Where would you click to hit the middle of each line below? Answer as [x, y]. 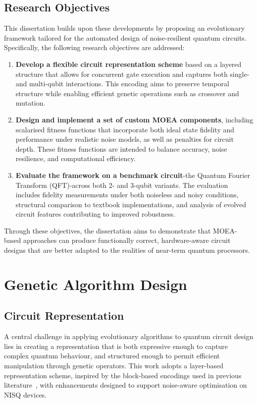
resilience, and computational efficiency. [76, 158]
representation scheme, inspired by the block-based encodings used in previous [123, 375]
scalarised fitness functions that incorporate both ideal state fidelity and [125, 129]
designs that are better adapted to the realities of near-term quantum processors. [127, 250]
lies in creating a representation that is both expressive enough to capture [116, 346]
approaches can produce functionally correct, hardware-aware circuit [127, 240]
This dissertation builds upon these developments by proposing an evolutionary [125, 28]
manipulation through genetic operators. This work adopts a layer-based [114, 366]
